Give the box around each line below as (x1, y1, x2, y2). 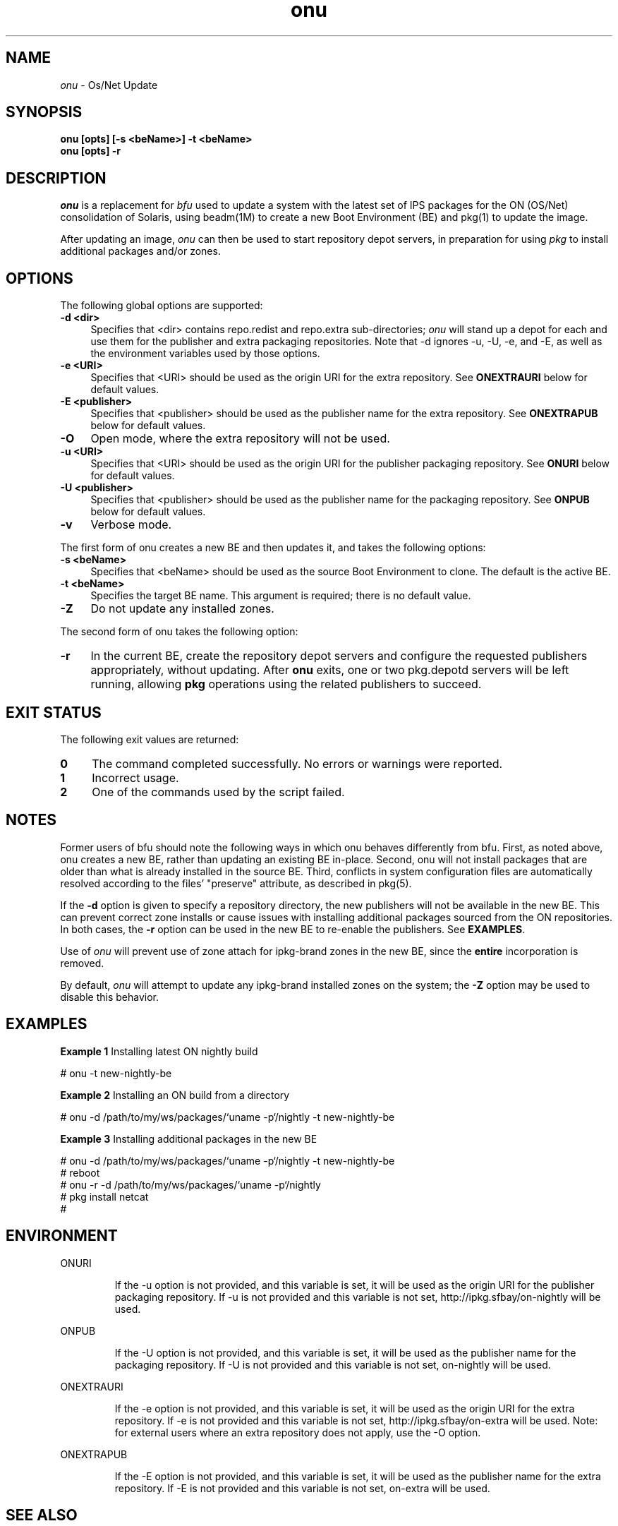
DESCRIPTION (6, 169, 107, 187)
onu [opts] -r (60, 145, 121, 157)
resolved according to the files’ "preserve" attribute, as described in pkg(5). (60, 877, 412, 889)
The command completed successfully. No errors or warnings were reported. (92, 756, 503, 771)
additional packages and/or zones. (60, 245, 221, 258)
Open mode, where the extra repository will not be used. (90, 431, 390, 446)
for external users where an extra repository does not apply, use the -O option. (114, 1426, 481, 1438)
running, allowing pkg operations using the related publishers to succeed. (90, 677, 482, 692)
